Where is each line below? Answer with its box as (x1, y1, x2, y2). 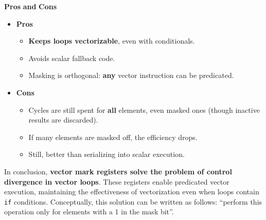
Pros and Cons (4, 1, 57, 11)
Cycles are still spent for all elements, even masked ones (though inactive (28, 104, 260, 115)
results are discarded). (28, 114, 98, 125)
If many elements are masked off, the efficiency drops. (28, 131, 198, 142)
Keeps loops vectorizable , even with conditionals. (28, 35, 195, 46)
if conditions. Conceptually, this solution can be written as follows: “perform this (4, 196, 262, 207)
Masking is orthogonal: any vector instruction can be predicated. (28, 70, 234, 81)
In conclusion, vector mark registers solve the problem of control (4, 166, 232, 176)
